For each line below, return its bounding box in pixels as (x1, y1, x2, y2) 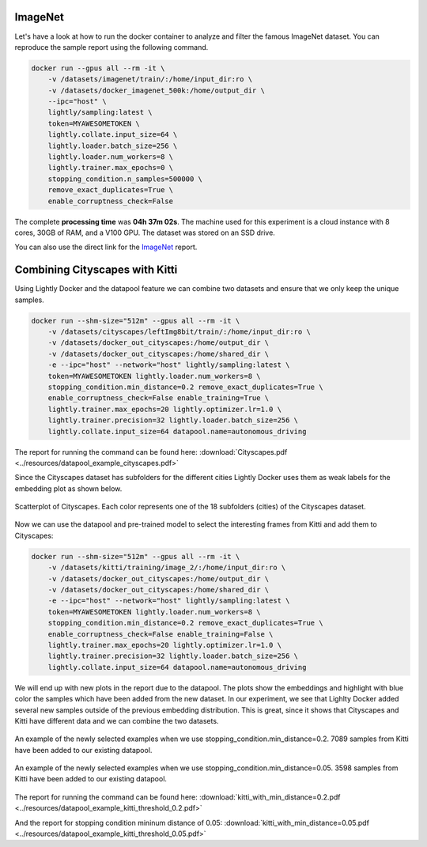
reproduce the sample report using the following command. (14, 42, 209, 51)
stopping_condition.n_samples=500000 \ (47, 174, 203, 183)
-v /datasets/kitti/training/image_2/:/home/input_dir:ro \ (47, 563, 286, 573)
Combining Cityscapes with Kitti (14, 263, 178, 277)
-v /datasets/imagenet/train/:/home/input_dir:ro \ (47, 75, 253, 84)
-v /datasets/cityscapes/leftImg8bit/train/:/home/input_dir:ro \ (47, 327, 312, 336)
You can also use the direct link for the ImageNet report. (14, 242, 198, 252)
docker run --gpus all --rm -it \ (31, 63, 165, 73)
